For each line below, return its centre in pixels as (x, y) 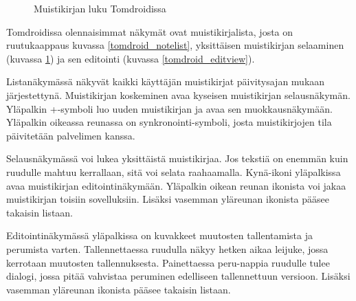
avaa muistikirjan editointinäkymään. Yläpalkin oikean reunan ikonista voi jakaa (176, 185)
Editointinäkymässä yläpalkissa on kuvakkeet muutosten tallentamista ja (159, 235)
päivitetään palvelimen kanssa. (71, 135)
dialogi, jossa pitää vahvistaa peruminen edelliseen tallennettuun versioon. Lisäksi (178, 276)
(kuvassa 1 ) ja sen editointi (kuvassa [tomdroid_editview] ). (131, 58)
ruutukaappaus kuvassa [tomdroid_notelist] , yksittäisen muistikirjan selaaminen (175, 45)
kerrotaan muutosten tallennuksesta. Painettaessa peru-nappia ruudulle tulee (168, 262)
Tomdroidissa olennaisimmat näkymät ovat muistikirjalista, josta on (150, 31)
